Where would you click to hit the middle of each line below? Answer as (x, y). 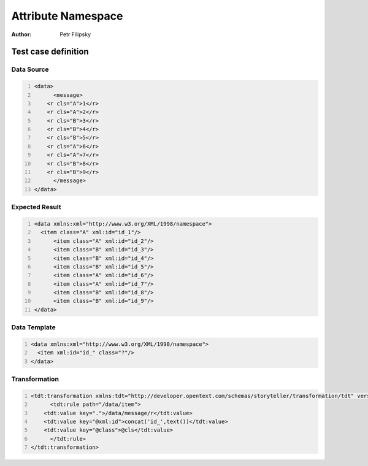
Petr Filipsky (75, 34)
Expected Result (36, 207)
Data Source (30, 69)
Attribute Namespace (67, 16)
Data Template (33, 327)
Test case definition (50, 52)
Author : (21, 34)
